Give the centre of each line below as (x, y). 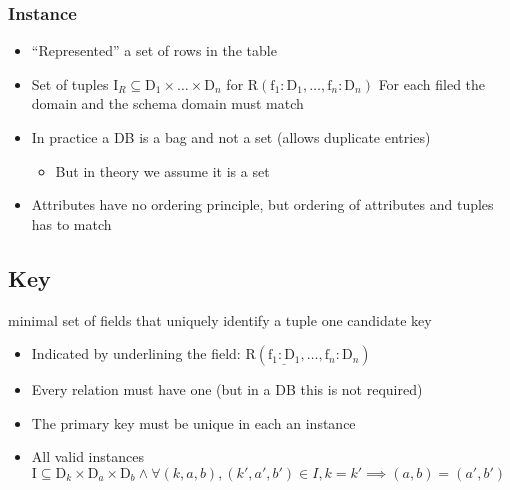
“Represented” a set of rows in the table (154, 50)
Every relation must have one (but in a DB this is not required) (227, 389)
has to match (71, 223)
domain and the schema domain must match (167, 103)
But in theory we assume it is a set (162, 170)
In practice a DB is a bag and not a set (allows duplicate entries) (231, 137)
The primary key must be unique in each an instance (193, 422)
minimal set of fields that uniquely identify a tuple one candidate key (220, 319)
